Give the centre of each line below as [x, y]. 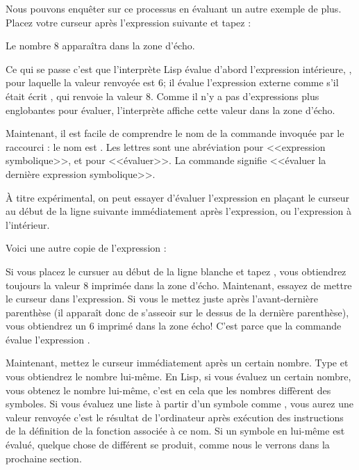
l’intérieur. [28, 224]
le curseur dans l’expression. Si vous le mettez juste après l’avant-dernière [162, 299]
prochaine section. [44, 458]
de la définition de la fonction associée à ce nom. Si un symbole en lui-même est [175, 431]
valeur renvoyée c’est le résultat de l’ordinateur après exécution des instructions [175, 417]
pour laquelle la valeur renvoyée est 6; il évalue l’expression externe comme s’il [172, 82]
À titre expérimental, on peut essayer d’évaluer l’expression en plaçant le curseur [177, 197]
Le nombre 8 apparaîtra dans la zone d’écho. [100, 46]
